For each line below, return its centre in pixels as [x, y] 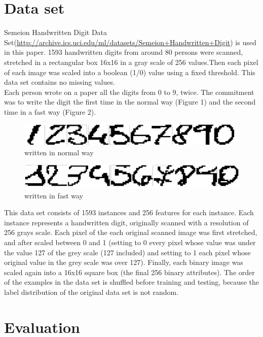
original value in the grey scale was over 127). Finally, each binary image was [124, 262]
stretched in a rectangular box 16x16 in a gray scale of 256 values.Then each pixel [131, 62]
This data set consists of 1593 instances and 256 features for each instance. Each [129, 212]
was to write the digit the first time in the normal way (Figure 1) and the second [130, 102]
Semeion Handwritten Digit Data [56, 32]
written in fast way [54, 195]
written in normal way [59, 152]
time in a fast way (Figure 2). [50, 111]
